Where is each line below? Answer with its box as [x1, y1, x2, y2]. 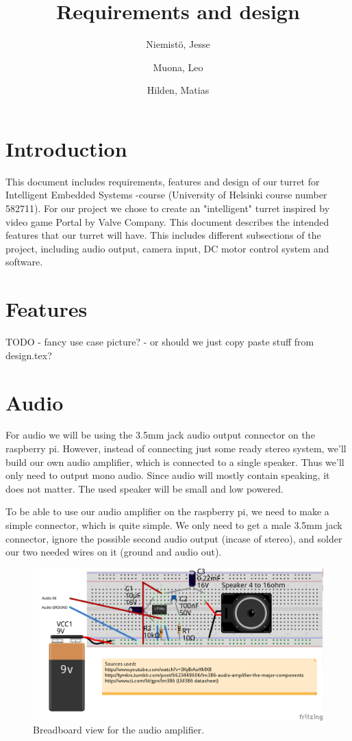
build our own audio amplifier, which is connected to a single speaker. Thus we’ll [5, 454, 344, 469]
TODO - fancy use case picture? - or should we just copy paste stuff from [5, 335, 314, 349]
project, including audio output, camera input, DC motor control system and [5, 241, 329, 255]
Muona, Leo [153, 60, 203, 74]
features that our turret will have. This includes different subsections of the [5, 228, 321, 242]
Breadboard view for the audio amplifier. [33, 723, 205, 737]
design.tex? [5, 348, 52, 362]
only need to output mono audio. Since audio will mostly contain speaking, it [5, 468, 330, 482]
